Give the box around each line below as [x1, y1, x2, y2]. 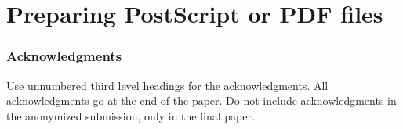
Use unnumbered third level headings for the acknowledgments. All [6, 77, 329, 93]
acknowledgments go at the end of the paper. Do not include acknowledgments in [6, 92, 397, 109]
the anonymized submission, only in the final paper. [6, 107, 255, 124]
